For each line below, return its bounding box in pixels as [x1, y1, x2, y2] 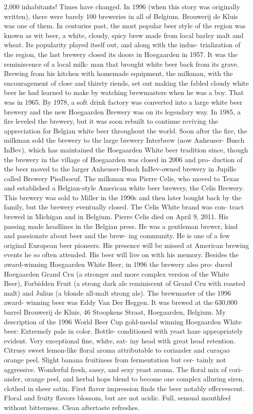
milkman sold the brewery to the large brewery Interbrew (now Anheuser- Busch [4, 135, 245, 145]
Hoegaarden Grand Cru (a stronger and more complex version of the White [4, 268, 229, 279]
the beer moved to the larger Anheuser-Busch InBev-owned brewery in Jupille [4, 164, 236, 174]
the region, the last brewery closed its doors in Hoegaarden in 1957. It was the [4, 49, 238, 59]
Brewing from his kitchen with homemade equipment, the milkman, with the [4, 68, 233, 78]
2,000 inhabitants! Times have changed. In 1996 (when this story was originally [4, 1, 240, 11]
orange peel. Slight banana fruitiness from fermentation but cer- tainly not [4, 354, 226, 364]
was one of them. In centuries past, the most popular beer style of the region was [4, 20, 246, 31]
